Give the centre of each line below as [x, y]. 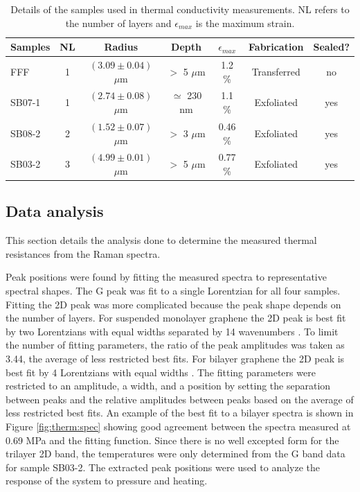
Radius [121, 47]
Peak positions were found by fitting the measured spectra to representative [166, 277]
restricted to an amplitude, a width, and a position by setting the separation [168, 386]
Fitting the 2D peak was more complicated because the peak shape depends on [173, 304]
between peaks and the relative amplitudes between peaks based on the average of [180, 399]
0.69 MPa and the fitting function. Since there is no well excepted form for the [172, 440]
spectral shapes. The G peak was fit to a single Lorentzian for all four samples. [173, 291]
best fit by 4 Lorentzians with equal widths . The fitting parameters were [161, 372]
